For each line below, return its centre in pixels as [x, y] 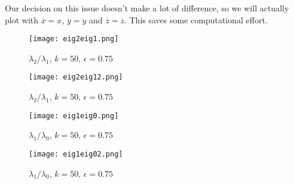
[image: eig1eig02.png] [76, 154]
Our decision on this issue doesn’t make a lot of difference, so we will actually [147, 8]
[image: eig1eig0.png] [74, 116]
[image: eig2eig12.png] [76, 77]
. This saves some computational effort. [196, 19]
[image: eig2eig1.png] [74, 39]
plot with [22, 19]
